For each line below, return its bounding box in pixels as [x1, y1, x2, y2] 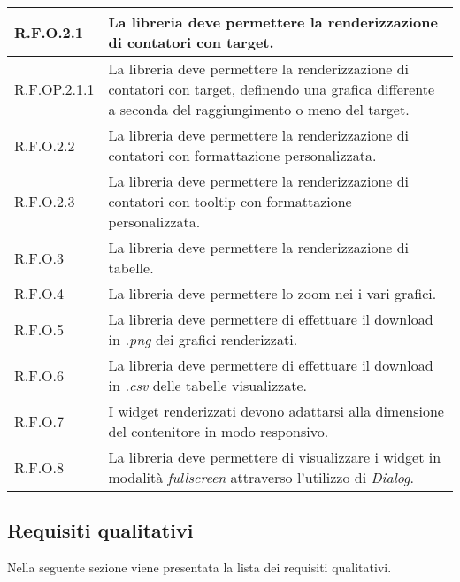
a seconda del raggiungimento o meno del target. [108, 99, 410, 119]
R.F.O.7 [14, 410, 65, 432]
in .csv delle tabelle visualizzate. [108, 375, 307, 395]
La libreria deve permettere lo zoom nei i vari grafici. [108, 283, 437, 303]
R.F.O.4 [14, 283, 65, 303]
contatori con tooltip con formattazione [108, 191, 352, 211]
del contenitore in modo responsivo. [108, 421, 329, 441]
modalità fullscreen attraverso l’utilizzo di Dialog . [108, 467, 414, 487]
